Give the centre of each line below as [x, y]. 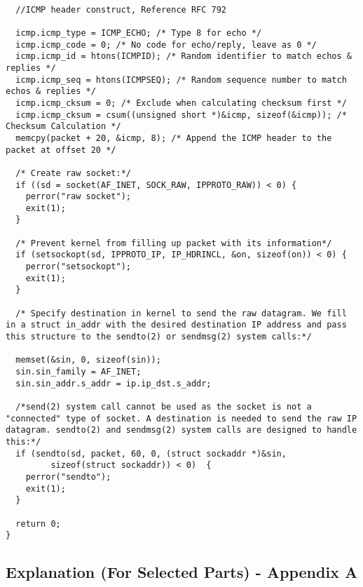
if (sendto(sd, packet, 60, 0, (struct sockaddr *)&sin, [151, 453]
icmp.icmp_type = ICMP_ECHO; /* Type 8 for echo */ [139, 33]
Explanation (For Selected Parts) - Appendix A [182, 572]
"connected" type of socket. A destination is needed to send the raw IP [181, 418]
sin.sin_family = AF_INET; [78, 372]
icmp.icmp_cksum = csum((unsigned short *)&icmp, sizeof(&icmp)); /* [181, 115]
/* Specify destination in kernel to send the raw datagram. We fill [181, 313]
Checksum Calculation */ [63, 127]
